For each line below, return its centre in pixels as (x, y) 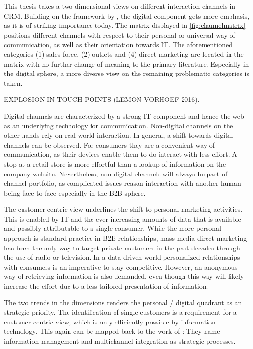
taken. (13, 83)
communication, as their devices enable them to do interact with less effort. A (121, 154)
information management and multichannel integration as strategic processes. (120, 341)
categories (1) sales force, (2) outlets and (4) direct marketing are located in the (124, 54)
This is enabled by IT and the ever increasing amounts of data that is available (123, 218)
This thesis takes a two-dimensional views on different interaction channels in (120, 6)
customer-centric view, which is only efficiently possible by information (110, 321)
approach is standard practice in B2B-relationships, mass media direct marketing (126, 238)
